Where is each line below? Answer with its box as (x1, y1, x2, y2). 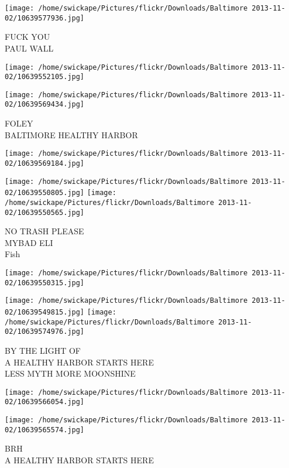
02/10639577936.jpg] (5, 13, 85, 22)
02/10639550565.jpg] (5, 208, 85, 217)
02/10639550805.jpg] (5, 189, 85, 197)
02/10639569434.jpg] (5, 100, 85, 109)
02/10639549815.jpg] (5, 308, 85, 316)
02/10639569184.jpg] (5, 159, 85, 168)
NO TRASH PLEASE (5, 225, 84, 237)
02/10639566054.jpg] (5, 398, 85, 406)
